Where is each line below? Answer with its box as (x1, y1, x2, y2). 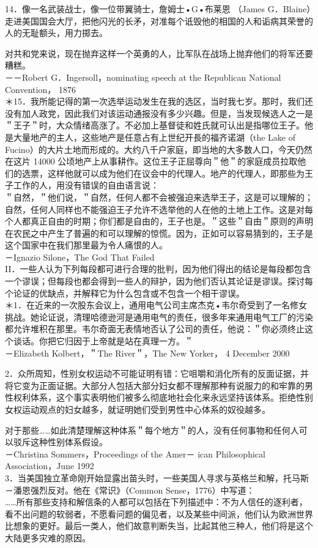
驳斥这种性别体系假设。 (13, 435, 108, 448)
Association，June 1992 (5, 459, 94, 472)
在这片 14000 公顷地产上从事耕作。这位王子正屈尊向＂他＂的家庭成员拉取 (5, 155, 298, 168)
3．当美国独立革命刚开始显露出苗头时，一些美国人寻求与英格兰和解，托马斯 (5, 471, 309, 484)
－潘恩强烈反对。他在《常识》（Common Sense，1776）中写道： (5, 483, 255, 496)
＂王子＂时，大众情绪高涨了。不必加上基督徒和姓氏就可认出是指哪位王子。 (5, 119, 305, 131)
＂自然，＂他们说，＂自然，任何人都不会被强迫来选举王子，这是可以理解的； (5, 190, 313, 203)
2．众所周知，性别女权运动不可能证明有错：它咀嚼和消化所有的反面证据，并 (5, 367, 309, 380)
